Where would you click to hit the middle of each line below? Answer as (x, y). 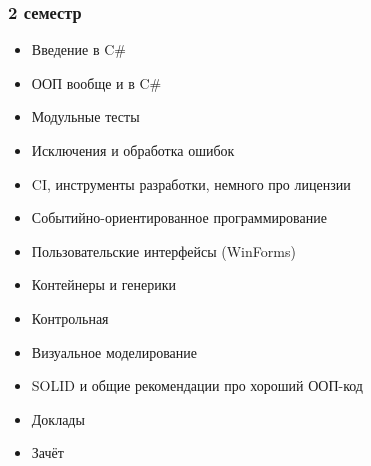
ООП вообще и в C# (96, 82)
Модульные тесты (85, 116)
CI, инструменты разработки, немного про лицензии (191, 183)
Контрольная (70, 317)
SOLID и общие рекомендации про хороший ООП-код (197, 385)
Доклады (58, 418)
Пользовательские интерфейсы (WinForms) (163, 250)
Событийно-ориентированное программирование (179, 217)
